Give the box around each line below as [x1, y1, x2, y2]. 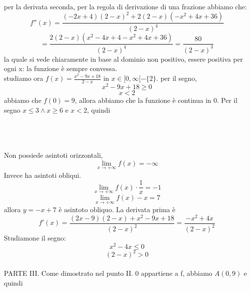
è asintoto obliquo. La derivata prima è [59, 204, 175, 215]
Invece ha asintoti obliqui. [4, 170, 81, 180]
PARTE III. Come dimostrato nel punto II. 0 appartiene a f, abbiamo [4, 268, 212, 278]
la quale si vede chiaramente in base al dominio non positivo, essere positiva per [4, 53, 243, 64]
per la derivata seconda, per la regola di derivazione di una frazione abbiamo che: [4, 1, 247, 11]
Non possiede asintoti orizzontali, [4, 149, 103, 160]
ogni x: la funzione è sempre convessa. [4, 63, 117, 73]
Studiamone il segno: [4, 233, 66, 243]
